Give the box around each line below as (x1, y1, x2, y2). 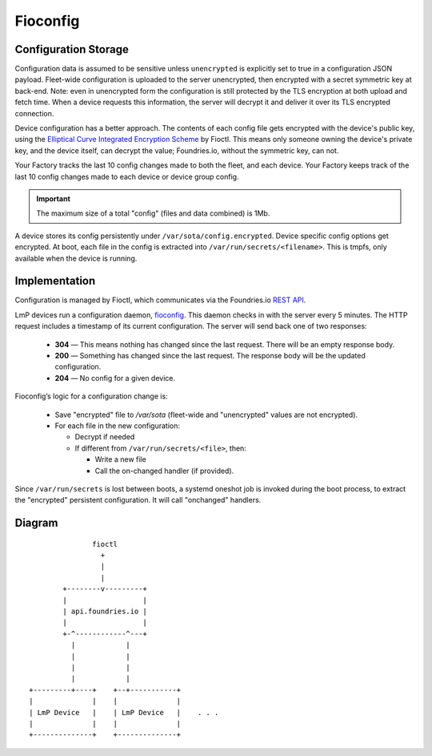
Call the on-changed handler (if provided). (94, 466, 234, 475)
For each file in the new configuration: (54, 421, 180, 431)
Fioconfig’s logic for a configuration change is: (14, 391, 168, 401)
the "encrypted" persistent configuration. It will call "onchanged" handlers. (14, 495, 262, 505)
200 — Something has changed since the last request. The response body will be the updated (54, 351, 366, 360)
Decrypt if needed (74, 432, 135, 442)
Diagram (14, 516, 58, 530)
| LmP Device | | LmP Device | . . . (29, 708, 219, 717)
